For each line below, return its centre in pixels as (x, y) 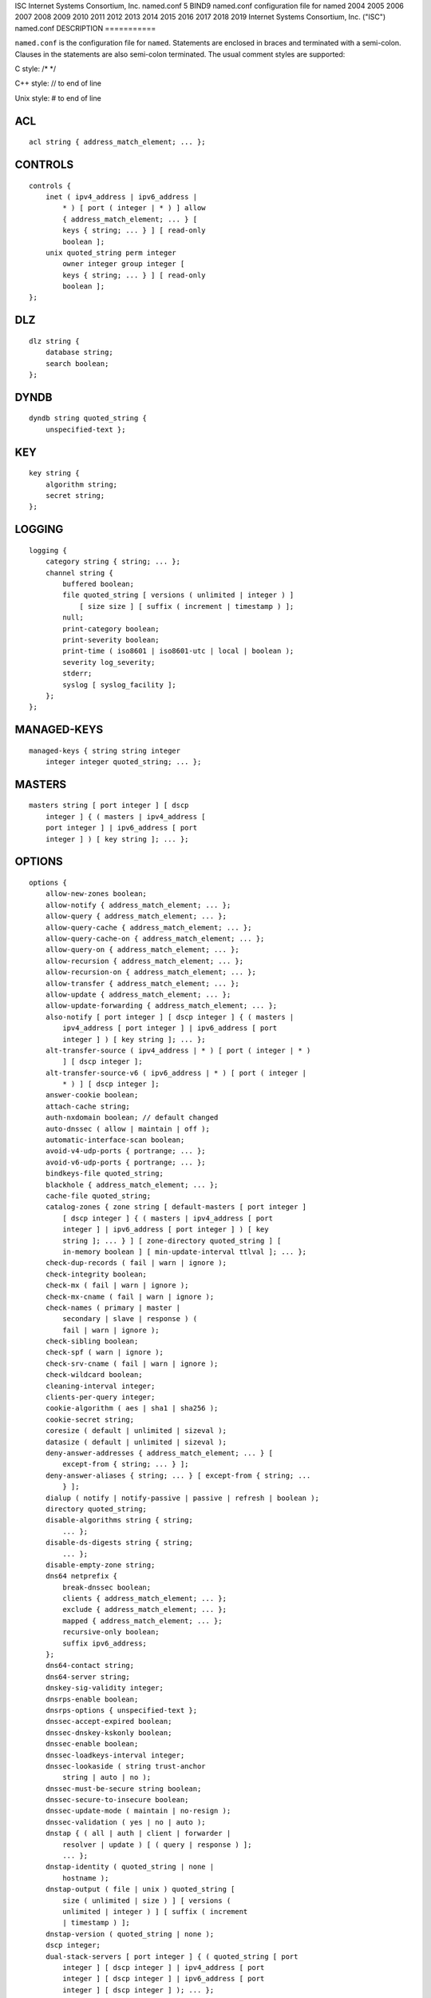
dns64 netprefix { (81, 1576)
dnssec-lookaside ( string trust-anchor (126, 1766)
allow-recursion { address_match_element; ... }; (144, 961)
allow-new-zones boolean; (96, 894)
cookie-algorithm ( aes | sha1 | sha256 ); (132, 1408)
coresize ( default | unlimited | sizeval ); (136, 1431)
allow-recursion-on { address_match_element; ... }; (151, 972)
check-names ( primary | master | (113, 1307)
